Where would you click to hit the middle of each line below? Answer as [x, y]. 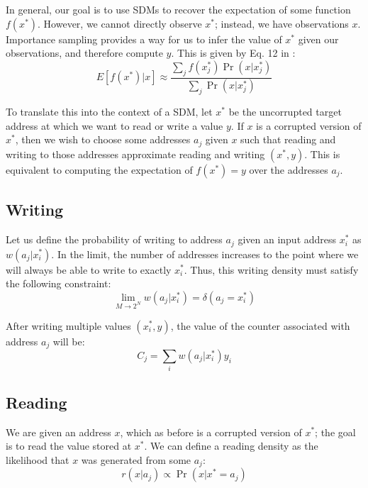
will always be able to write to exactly [89, 269]
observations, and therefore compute [84, 53]
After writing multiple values [68, 325]
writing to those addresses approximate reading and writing [135, 154]
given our [318, 39]
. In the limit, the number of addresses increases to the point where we [205, 254]
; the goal [335, 432]
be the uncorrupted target [285, 112]
